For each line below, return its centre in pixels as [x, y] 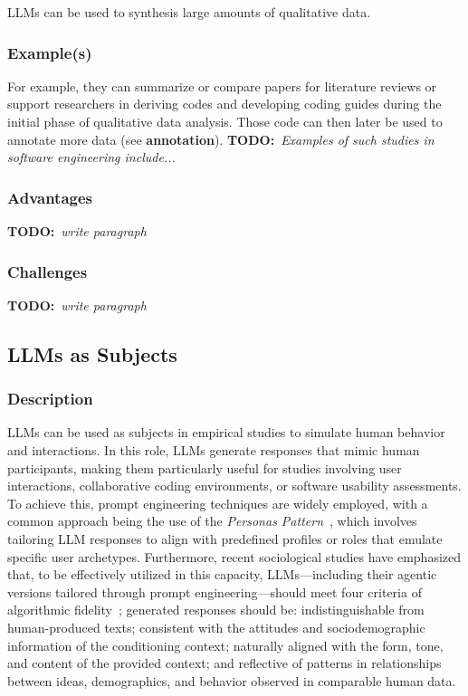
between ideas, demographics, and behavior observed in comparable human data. [232, 680]
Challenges [48, 271]
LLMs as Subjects [92, 353]
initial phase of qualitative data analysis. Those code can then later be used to [225, 121]
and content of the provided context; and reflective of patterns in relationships [224, 663]
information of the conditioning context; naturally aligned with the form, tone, [225, 645]
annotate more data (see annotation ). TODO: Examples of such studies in [221, 139]
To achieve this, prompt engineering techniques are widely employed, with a [218, 503]
